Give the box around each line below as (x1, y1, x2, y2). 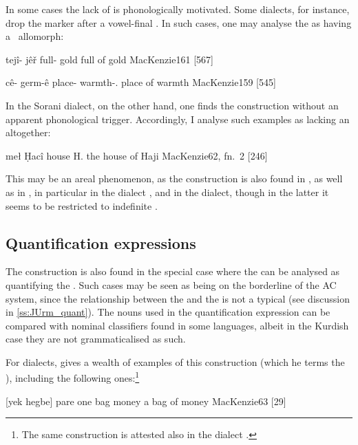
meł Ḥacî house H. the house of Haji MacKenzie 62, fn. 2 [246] (6, 148, 268, 162)
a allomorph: (6, 29, 64, 43)
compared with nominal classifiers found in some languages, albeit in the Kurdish (6, 318, 349, 332)
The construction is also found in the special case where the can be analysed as (6, 264, 340, 279)
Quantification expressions (6, 232, 196, 253)
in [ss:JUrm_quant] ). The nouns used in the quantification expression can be (6, 305, 330, 319)
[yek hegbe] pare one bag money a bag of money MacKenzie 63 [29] (6, 393, 286, 408)
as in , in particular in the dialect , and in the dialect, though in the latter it (6, 184, 329, 199)
